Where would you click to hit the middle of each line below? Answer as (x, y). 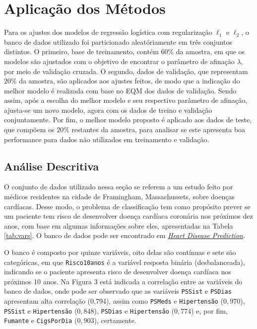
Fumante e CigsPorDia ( (41, 320)
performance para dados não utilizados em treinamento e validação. (107, 139)
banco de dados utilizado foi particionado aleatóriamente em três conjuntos (118, 41)
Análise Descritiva (52, 166)
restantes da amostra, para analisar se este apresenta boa (159, 129)
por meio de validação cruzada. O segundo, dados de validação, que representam (126, 71)
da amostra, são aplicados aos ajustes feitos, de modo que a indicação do (129, 81)
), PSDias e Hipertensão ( (134, 310)
